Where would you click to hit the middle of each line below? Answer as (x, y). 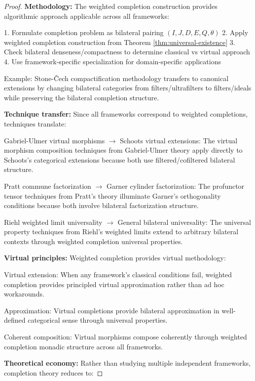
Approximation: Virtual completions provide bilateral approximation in (112, 310)
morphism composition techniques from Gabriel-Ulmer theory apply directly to (123, 150)
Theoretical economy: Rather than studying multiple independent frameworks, (127, 363)
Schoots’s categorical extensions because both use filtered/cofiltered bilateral (120, 159)
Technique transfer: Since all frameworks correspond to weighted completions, (126, 114)
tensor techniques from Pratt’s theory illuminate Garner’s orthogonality (112, 195)
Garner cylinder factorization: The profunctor (175, 186)
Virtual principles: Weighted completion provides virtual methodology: (115, 258)
